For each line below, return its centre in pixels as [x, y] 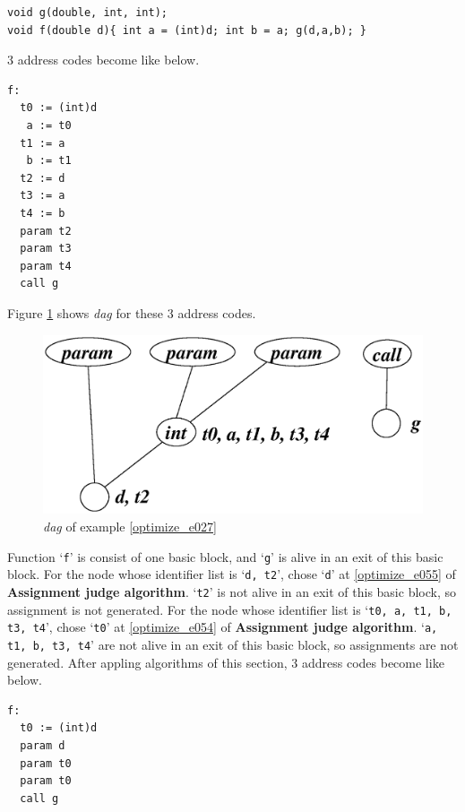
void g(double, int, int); [87, 13]
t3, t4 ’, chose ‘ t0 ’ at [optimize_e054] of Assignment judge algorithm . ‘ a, [223, 627]
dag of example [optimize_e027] [130, 527]
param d [43, 745]
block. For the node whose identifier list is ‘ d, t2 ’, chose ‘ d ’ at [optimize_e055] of [232, 574]
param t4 [46, 266]
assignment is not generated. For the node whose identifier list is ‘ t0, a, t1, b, [230, 609]
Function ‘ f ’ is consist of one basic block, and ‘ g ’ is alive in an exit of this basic [225, 556]
